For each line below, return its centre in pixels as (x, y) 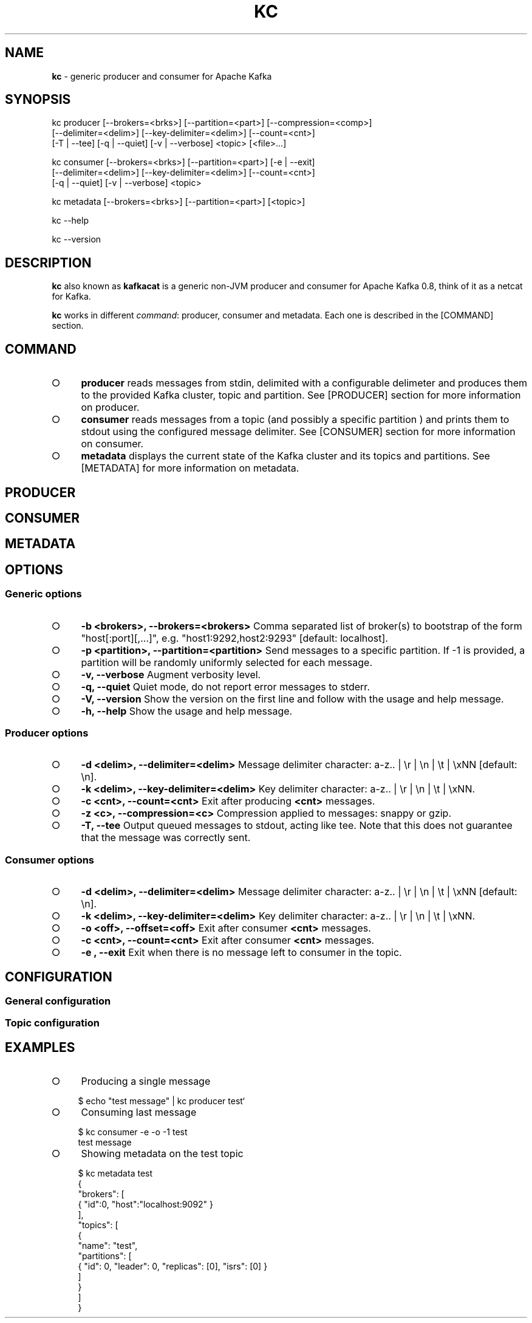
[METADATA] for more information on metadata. (190, 468)
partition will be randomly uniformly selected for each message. (227, 662)
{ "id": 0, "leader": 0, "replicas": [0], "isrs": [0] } (173, 1266)
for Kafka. (71, 297)
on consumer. (112, 444)
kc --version (77, 239)
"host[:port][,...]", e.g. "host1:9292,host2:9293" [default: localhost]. (234, 638)
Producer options (47, 733)
